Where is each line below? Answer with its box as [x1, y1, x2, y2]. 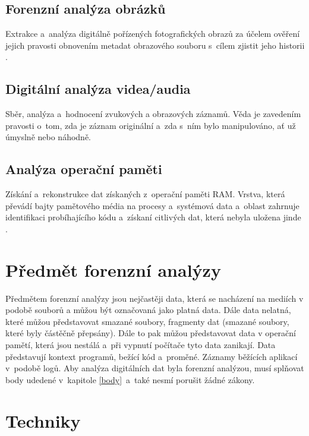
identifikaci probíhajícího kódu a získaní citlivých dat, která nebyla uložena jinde [5, 211, 301, 223]
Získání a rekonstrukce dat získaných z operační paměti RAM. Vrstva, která [5, 188, 285, 200]
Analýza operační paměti [5, 160, 162, 178]
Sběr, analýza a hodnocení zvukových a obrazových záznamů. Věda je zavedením [5, 108, 301, 120]
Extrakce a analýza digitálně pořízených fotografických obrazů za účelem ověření [5, 27, 300, 40]
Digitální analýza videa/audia [5, 80, 191, 98]
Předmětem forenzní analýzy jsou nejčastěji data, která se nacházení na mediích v [5, 292, 304, 304]
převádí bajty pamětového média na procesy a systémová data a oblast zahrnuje [5, 199, 299, 211]
